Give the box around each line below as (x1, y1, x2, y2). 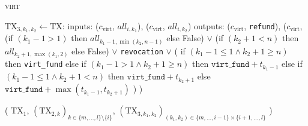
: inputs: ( (62, 19, 99, 32)
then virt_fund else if (5, 57, 86, 70)
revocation (120, 47, 163, 56)
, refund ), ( (244, 19, 287, 32)
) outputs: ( (187, 19, 231, 32)
